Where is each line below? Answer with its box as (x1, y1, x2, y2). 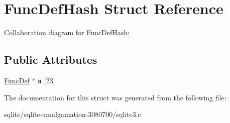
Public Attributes (4, 52, 97, 67)
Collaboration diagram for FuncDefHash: (4, 27, 130, 38)
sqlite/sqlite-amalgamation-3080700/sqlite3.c (4, 109, 141, 119)
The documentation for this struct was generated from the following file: (4, 92, 226, 102)
